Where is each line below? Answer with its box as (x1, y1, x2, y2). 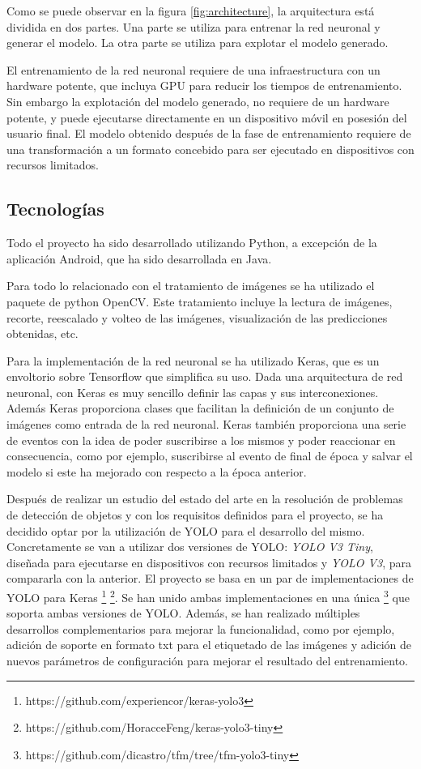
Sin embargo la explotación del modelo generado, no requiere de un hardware (6, 92, 389, 109)
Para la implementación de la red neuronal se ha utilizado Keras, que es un (6, 352, 380, 369)
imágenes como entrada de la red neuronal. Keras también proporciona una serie (6, 416, 406, 433)
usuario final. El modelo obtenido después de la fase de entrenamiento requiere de (6, 125, 411, 142)
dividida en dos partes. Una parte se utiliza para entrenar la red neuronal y (6, 18, 381, 35)
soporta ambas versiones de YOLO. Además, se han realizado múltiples (6, 605, 360, 622)
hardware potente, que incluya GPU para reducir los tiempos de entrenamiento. (6, 77, 402, 94)
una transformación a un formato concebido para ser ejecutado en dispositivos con (6, 140, 415, 157)
